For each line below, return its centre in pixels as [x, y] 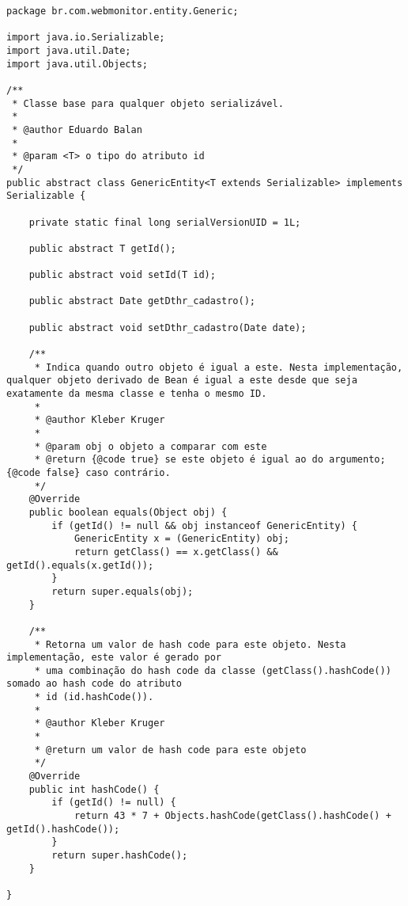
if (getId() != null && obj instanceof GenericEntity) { [204, 525]
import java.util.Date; [69, 50]
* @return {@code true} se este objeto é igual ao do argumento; [210, 460]
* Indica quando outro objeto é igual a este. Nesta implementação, [219, 367]
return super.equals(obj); [123, 591]
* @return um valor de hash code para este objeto [170, 750]
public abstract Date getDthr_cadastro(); [142, 301]
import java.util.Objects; [77, 64]
